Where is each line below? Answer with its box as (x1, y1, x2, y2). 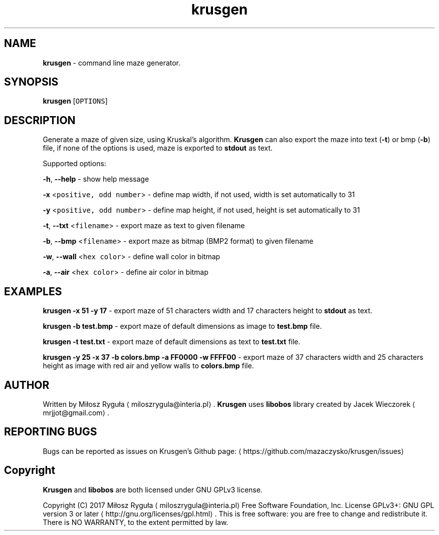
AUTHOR (4, 378, 50, 391)
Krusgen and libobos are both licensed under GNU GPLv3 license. (43, 485, 263, 494)
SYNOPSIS (4, 76, 59, 89)
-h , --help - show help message (43, 175, 149, 184)
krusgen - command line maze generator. (43, 58, 181, 67)
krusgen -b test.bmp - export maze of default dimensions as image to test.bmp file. (43, 322, 322, 331)
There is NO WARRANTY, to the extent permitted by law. (43, 517, 229, 526)
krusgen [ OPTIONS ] (43, 97, 108, 106)
